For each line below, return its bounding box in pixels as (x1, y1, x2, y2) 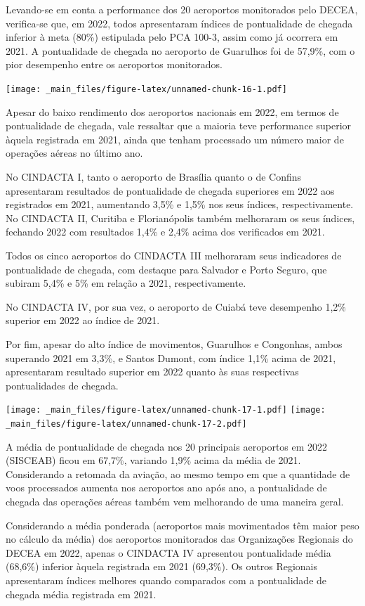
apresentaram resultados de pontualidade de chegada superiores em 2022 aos (6, 183, 335, 198)
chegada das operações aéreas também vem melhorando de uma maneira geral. (6, 494, 344, 508)
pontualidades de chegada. (6, 378, 119, 392)
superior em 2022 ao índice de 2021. (6, 313, 160, 328)
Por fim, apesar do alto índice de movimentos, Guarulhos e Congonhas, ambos (6, 336, 343, 351)
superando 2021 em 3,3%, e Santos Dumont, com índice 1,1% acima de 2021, (6, 350, 336, 365)
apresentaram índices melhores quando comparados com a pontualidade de (6, 572, 327, 587)
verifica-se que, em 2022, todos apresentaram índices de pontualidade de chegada (6, 15, 353, 30)
